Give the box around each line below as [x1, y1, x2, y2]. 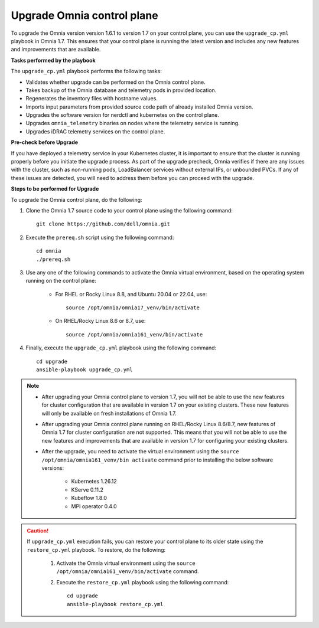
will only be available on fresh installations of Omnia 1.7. [41, 410, 177, 417]
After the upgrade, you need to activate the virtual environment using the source [41, 448, 239, 455]
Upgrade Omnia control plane [11, 9, 159, 22]
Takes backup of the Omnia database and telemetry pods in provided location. [25, 86, 217, 94]
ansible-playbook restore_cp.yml [67, 601, 164, 607]
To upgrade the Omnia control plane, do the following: [11, 196, 142, 203]
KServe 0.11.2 [71, 486, 103, 493]
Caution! [27, 527, 49, 534]
